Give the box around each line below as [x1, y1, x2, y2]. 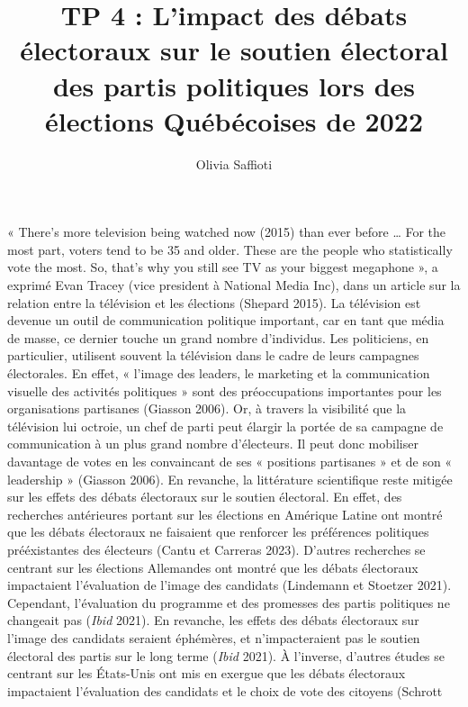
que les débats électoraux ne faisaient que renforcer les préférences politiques [7, 522, 429, 541]
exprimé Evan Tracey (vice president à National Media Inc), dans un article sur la [7, 276, 461, 295]
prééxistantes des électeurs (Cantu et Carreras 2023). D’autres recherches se [7, 539, 426, 558]
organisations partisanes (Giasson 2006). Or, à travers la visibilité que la [7, 399, 407, 418]
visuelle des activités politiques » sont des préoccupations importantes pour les [7, 381, 442, 400]
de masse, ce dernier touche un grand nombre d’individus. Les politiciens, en [7, 328, 429, 347]
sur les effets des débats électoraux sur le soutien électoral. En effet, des [7, 487, 402, 506]
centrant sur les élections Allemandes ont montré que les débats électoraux [7, 557, 418, 576]
